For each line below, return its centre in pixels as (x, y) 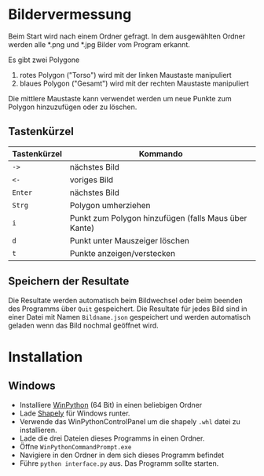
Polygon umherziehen (110, 205)
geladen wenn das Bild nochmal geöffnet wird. (83, 325)
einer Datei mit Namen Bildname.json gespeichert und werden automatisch (130, 317)
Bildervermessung (70, 15)
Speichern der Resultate (69, 282)
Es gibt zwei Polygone (44, 60)
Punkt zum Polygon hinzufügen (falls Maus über (158, 218)
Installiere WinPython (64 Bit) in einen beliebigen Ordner (111, 405)
